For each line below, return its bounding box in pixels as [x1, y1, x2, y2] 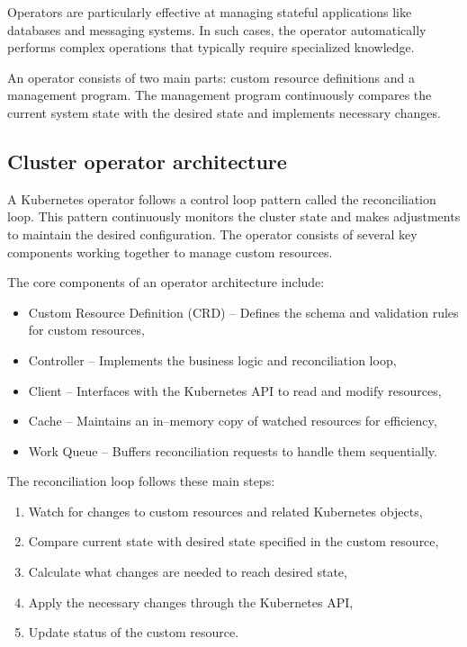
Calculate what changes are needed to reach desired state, [28, 562, 347, 581]
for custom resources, [28, 320, 145, 339]
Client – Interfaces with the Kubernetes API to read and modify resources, [28, 381, 442, 400]
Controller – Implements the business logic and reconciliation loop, [28, 350, 397, 369]
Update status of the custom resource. [28, 623, 239, 642]
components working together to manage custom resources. [7, 242, 333, 261]
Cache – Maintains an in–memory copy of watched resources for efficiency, [28, 411, 437, 430]
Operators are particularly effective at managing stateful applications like [7, 3, 412, 21]
